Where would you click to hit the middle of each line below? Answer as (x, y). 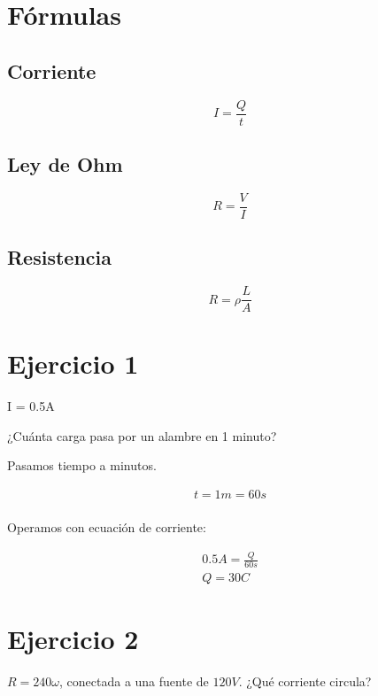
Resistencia (59, 257)
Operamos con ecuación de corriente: (107, 527)
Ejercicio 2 (73, 639)
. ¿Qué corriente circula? (305, 681)
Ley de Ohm (65, 164)
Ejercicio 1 (73, 363)
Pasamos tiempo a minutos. (82, 465)
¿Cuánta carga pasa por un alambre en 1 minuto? (142, 435)
